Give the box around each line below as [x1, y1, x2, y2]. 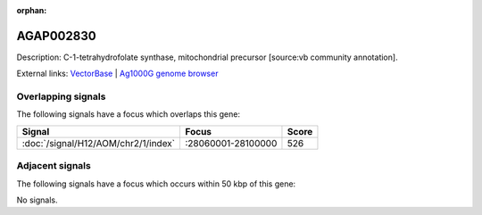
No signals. [16, 194, 58, 205]
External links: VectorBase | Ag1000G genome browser [16, 68, 219, 79]
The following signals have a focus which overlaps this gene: [16, 109, 241, 120]
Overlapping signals [16, 90, 106, 103]
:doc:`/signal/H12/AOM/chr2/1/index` [21, 136, 176, 149]
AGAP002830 [16, 28, 97, 44]
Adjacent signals [16, 160, 91, 172]
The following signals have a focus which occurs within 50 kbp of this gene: [16, 178, 296, 189]
